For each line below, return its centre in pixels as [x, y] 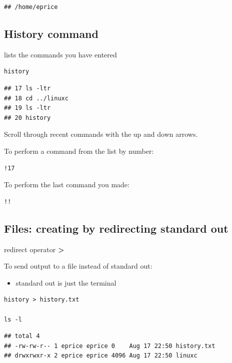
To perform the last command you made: [67, 184]
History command [51, 33]
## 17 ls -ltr [27, 88]
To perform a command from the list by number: [79, 151]
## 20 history [27, 118]
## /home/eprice [31, 7]
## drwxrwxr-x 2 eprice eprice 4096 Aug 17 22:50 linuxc [101, 356]
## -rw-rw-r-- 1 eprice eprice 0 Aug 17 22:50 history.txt [110, 346]
